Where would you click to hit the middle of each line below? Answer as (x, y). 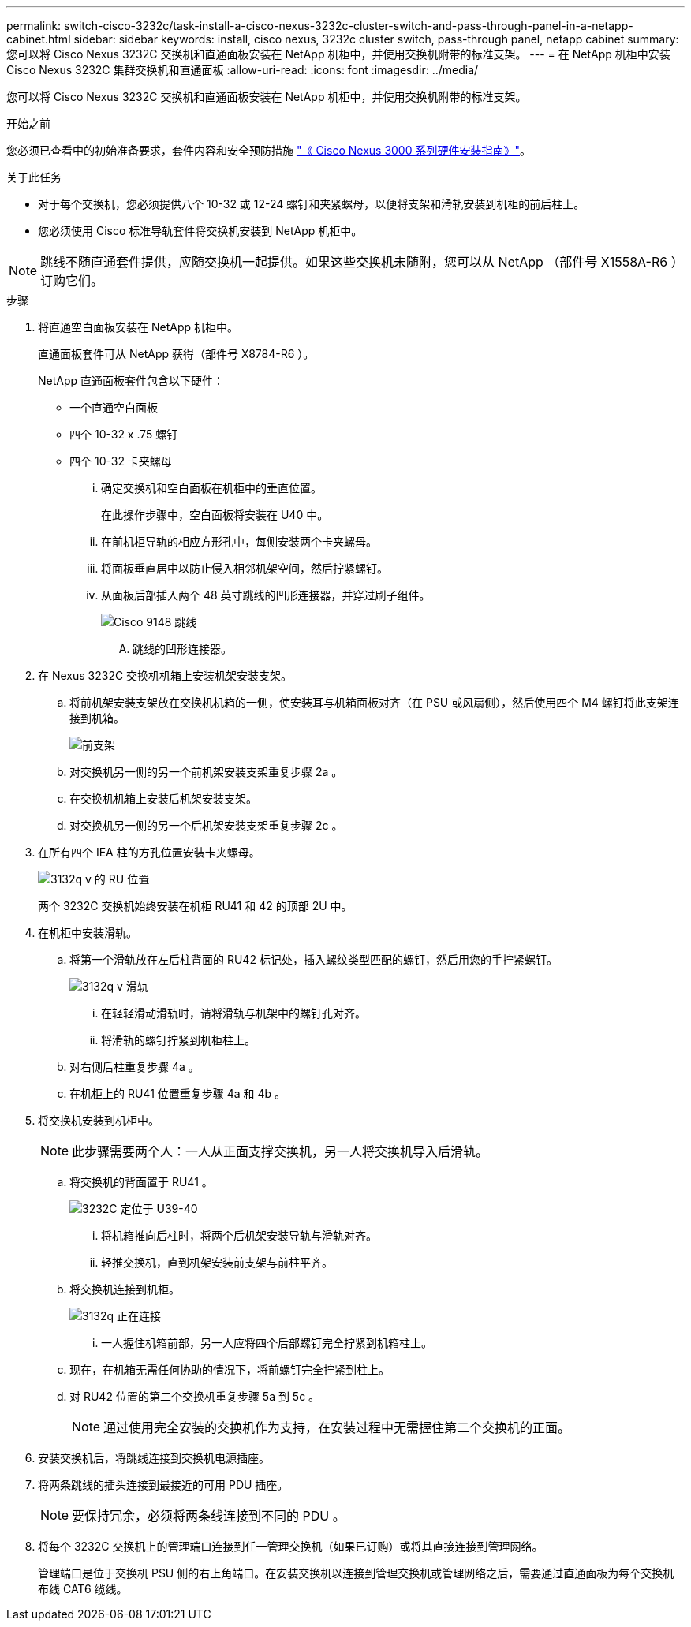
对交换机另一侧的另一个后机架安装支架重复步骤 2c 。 (206, 825)
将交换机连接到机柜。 (125, 1289)
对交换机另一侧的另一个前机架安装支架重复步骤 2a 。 (206, 772)
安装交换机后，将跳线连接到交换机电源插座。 (154, 1458)
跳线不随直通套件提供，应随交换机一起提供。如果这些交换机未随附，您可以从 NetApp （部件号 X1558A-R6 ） (359, 262)
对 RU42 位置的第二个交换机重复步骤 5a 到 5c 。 (195, 1396)
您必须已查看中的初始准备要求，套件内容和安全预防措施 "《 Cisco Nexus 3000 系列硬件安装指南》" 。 (269, 150)
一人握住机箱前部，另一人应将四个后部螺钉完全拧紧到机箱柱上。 (267, 1343)
